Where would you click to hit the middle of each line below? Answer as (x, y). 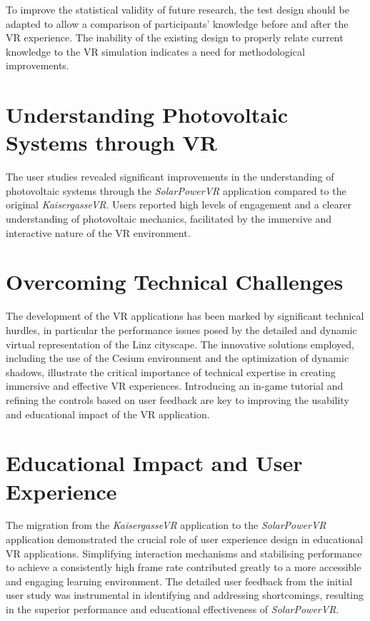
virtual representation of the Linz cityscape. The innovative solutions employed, (180, 344)
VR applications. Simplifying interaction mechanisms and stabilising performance (184, 553)
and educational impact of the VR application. (108, 414)
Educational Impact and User (154, 463)
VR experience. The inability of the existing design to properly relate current (175, 37)
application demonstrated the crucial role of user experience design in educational (185, 539)
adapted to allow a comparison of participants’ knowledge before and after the (177, 23)
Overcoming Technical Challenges (175, 282)
